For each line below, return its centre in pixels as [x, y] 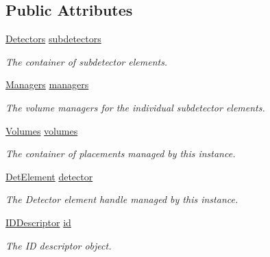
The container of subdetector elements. [87, 61]
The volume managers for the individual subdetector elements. [135, 107]
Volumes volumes [42, 130]
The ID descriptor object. [59, 245]
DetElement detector [49, 176]
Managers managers [47, 84]
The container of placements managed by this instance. [121, 153]
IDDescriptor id [38, 222]
